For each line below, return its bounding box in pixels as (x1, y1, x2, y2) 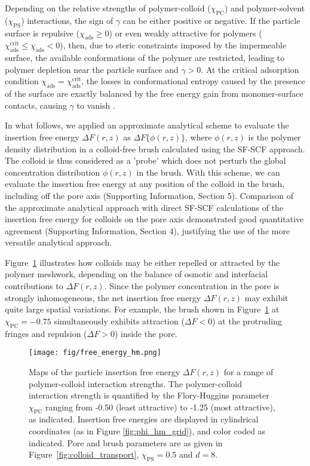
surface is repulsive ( (5, 26, 80, 39)
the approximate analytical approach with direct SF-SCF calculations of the (5, 201, 284, 213)
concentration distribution (5, 165, 100, 178)
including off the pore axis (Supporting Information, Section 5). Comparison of (5, 189, 293, 201)
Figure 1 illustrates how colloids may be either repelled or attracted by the (5, 256, 280, 268)
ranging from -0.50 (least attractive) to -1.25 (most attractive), (45, 400, 275, 413)
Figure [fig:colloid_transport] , (29, 448, 139, 461)
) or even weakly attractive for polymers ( (109, 26, 262, 39)
